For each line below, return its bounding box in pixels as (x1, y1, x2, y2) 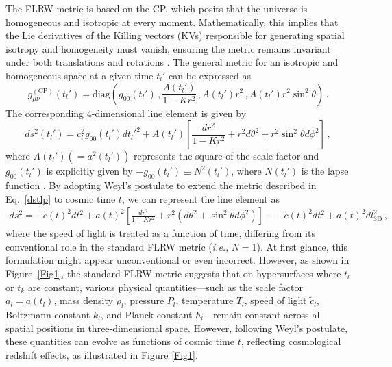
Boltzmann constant (5, 307, 90, 321)
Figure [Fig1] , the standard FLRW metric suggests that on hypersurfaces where (5, 266, 341, 280)
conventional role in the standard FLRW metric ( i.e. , (5, 239, 229, 253)
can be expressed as (169, 68, 252, 82)
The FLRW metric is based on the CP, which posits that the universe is (5, 1, 308, 15)
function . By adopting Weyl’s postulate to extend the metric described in (5, 177, 317, 192)
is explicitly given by (46, 164, 133, 178)
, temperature (175, 293, 234, 307)
